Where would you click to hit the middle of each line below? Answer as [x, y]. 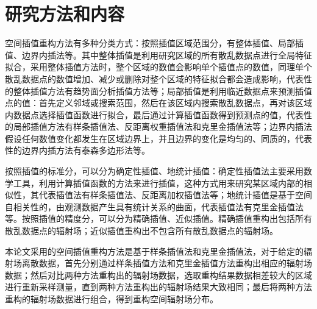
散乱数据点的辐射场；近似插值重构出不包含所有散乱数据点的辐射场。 [141, 231]
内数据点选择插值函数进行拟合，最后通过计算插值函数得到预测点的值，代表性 [158, 114]
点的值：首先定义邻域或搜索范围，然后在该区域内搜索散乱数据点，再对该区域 [158, 103]
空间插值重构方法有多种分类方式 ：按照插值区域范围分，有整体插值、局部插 [154, 43]
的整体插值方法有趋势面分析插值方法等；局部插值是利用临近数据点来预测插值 [158, 91]
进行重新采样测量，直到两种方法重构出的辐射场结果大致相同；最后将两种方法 [158, 287]
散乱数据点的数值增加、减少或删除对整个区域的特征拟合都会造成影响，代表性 [158, 78]
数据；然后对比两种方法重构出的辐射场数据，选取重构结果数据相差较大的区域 [158, 275]
